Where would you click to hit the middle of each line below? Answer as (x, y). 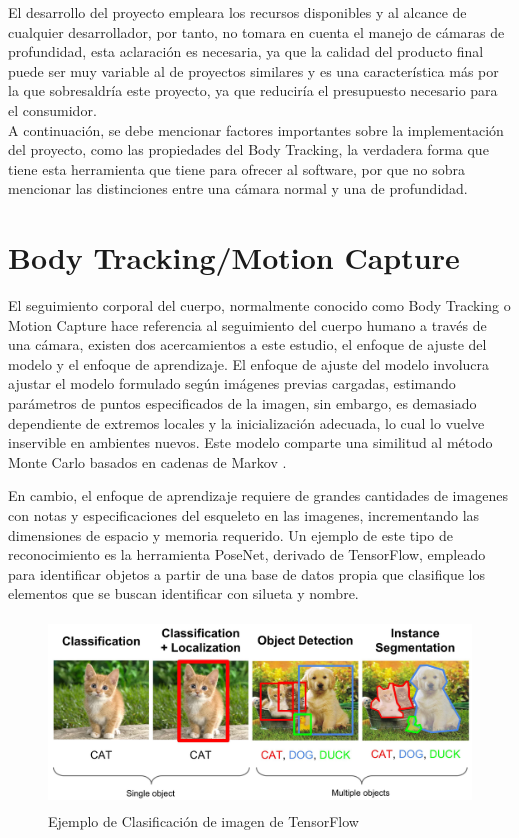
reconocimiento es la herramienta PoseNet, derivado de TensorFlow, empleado (247, 554)
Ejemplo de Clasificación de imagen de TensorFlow (203, 820)
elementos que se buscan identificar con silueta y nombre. (183, 593)
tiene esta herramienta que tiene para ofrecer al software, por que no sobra (237, 168)
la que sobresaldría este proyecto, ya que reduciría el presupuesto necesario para (253, 90)
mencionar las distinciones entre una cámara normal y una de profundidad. (238, 188)
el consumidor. (52, 109)
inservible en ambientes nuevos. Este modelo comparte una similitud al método (250, 442)
